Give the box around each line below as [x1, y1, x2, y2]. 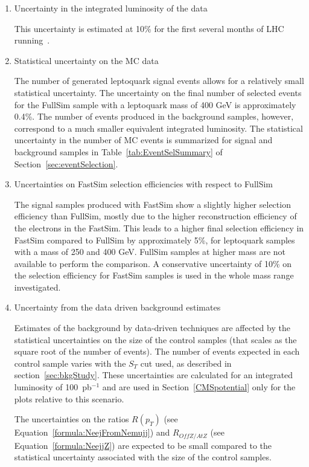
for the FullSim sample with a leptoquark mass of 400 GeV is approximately [14, 98, 296, 111]
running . [14, 34, 50, 47]
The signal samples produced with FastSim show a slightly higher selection [14, 198, 291, 210]
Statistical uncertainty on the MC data [14, 54, 159, 66]
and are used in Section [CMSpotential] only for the [102, 381, 296, 393]
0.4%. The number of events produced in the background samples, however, [14, 110, 294, 123]
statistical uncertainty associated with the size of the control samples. [14, 451, 272, 463]
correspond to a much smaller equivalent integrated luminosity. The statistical [14, 121, 303, 134]
